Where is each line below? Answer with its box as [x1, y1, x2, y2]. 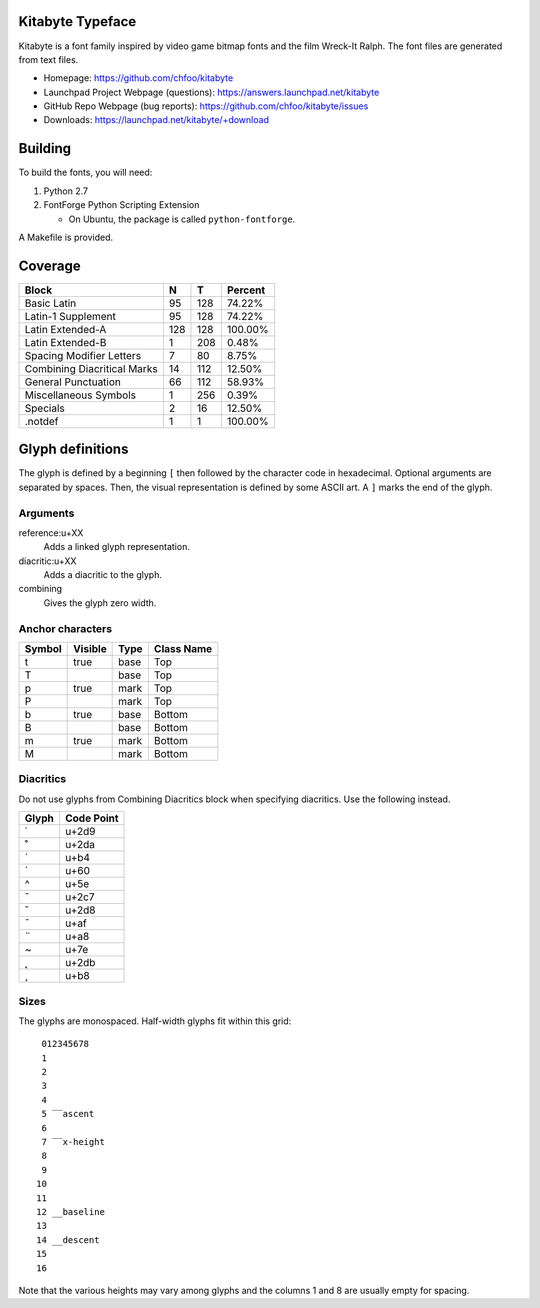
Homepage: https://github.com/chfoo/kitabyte [43, 72, 234, 84]
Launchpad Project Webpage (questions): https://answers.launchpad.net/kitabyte [43, 86, 380, 98]
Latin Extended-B [24, 335, 107, 349]
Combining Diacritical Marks [24, 361, 159, 375]
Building [18, 140, 72, 157]
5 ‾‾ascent [41, 1108, 95, 1120]
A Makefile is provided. [18, 231, 114, 243]
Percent [226, 283, 266, 297]
